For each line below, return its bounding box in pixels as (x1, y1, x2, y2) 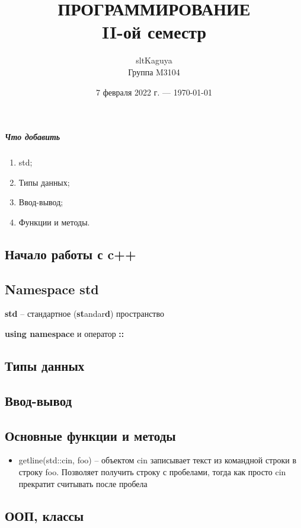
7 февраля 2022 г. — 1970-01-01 (96, 85, 212, 98)
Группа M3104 (128, 65, 180, 78)
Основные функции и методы (5, 426, 176, 444)
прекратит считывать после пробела (18, 477, 148, 489)
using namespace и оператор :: (5, 327, 124, 340)
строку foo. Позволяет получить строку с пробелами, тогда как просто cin (18, 465, 286, 478)
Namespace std (5, 279, 99, 298)
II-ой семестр (101, 20, 207, 44)
